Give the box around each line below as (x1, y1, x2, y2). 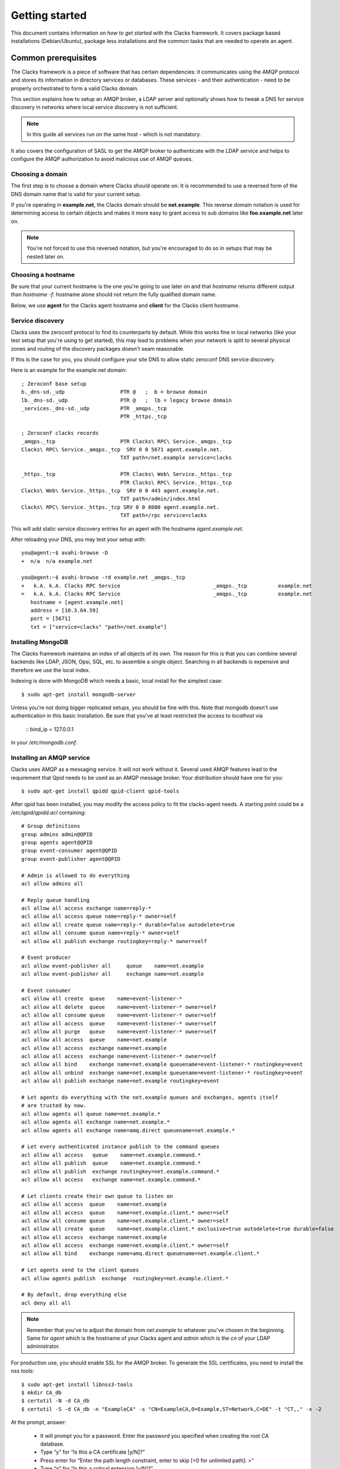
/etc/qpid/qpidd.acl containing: (11, 809, 86, 816)
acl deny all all (21, 1299, 71, 1306)
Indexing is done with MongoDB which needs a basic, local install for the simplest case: (11, 678, 223, 685)
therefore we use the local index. (11, 666, 90, 673)
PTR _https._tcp (120, 413, 167, 420)
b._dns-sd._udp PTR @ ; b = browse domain (21, 388, 207, 395)
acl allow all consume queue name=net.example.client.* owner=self (21, 1217, 229, 1224)
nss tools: (11, 1367, 35, 1374)
